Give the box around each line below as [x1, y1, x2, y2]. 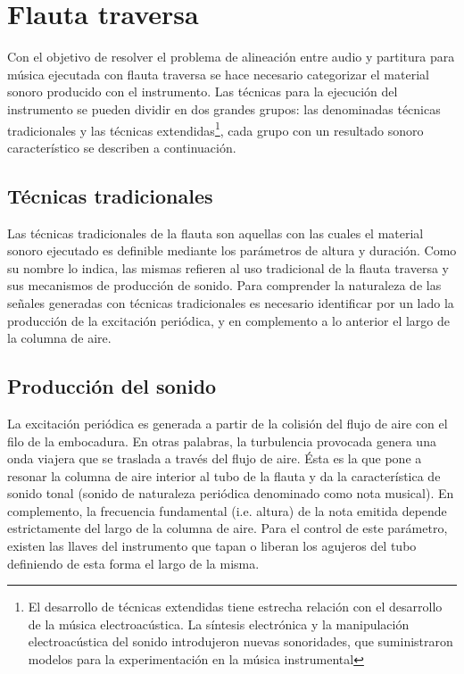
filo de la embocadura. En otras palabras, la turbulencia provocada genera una [7, 431, 436, 450]
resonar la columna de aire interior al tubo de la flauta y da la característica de [7, 466, 441, 485]
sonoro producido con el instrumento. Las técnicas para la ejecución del [7, 82, 398, 101]
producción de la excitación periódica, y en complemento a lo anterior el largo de [7, 311, 451, 329]
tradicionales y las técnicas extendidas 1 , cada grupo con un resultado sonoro [7, 118, 424, 139]
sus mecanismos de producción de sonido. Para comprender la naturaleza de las [7, 276, 442, 295]
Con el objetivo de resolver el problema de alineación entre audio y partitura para [7, 47, 455, 66]
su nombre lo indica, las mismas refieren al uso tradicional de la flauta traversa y [7, 258, 449, 277]
